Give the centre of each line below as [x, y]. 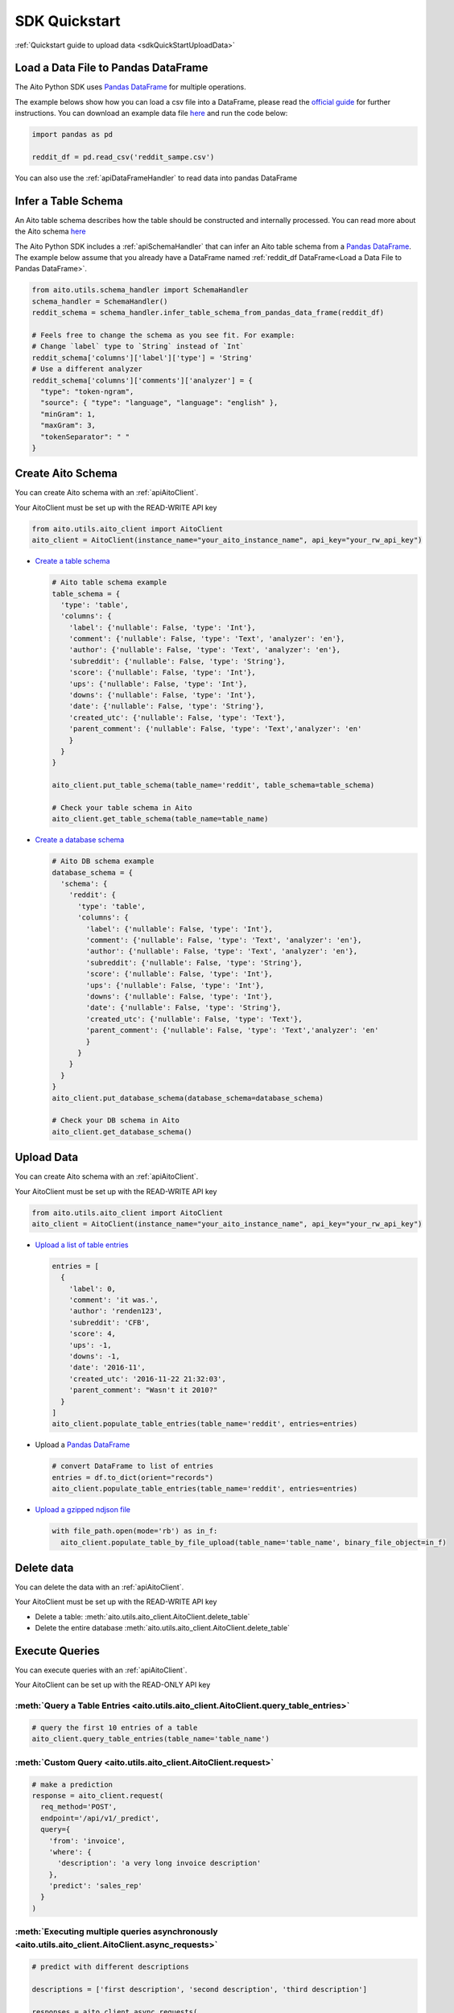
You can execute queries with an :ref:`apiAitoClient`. [101, 1670]
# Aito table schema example [109, 583]
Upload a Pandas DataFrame [83, 1445]
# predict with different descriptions [110, 1967]
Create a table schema [72, 561]
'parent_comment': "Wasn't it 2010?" [143, 1390]
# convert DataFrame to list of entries [132, 1466]
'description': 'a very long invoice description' [159, 1863]
